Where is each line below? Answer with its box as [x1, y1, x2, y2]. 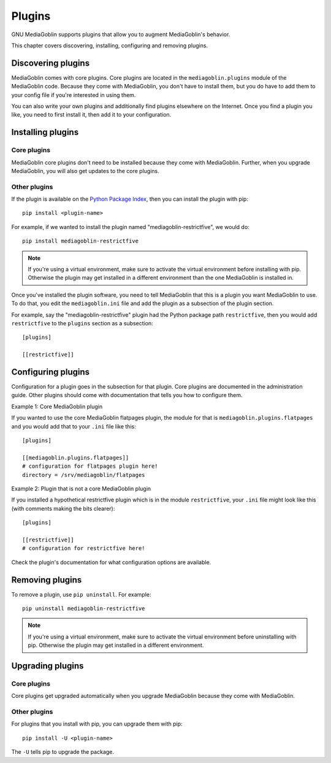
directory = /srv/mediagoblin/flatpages [22, 471, 145, 478]
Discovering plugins [11, 58, 90, 68]
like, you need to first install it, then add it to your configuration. [11, 111, 172, 118]
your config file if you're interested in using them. [11, 91, 136, 98]
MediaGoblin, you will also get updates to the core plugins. [11, 167, 159, 174]
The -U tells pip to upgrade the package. [11, 748, 115, 756]
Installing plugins [11, 127, 79, 137]
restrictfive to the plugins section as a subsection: [11, 320, 153, 327]
